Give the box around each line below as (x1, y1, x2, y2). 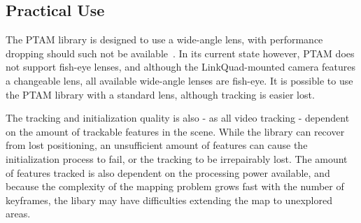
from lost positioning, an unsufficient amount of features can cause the (6, 138, 308, 152)
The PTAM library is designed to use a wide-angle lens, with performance (6, 32, 323, 47)
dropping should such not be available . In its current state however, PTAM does (6, 45, 355, 60)
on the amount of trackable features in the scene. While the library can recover (6, 124, 345, 138)
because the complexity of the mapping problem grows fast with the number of (6, 179, 344, 194)
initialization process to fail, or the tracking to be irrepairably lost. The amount (6, 151, 348, 166)
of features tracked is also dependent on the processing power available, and (6, 165, 330, 180)
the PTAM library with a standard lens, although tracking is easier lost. (6, 87, 315, 101)
